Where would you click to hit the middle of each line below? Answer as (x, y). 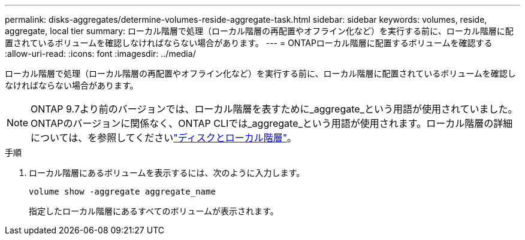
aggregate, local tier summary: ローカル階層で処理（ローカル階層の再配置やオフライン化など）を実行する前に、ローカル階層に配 (259, 31)
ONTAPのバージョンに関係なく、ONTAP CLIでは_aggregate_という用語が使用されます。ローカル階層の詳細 (272, 123)
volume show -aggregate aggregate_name (122, 192)
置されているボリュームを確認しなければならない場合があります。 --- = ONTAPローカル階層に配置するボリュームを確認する (249, 43)
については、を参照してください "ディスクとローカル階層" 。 (164, 138)
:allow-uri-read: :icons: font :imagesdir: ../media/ (100, 54)
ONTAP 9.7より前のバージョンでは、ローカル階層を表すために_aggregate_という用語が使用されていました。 (274, 109)
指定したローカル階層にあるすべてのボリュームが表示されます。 (154, 211)
